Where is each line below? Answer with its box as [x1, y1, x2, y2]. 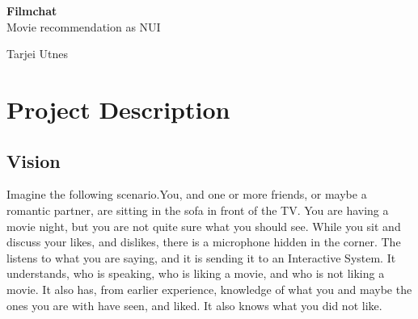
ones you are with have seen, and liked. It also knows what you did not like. [6, 296, 382, 313]
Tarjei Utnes [6, 45, 68, 62]
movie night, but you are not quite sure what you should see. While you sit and [6, 217, 401, 234]
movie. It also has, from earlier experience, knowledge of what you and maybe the [6, 280, 412, 297]
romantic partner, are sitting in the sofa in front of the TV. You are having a [6, 201, 389, 218]
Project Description [6, 92, 230, 125]
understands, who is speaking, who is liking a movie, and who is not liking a [6, 265, 385, 282]
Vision [6, 148, 61, 173]
